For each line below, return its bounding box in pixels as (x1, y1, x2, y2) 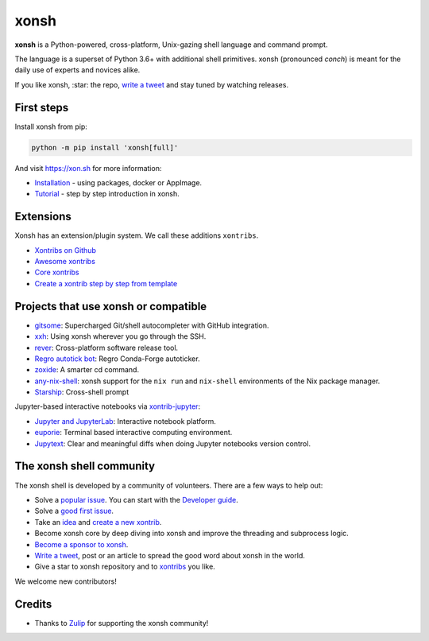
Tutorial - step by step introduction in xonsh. (34, 189, 180, 199)
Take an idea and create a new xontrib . (34, 517, 162, 526)
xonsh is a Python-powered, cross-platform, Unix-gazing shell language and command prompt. (14, 40, 328, 49)
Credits (14, 597, 52, 611)
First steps (14, 100, 69, 115)
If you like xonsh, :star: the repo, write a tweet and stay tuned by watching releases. (14, 80, 289, 89)
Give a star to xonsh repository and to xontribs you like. (34, 561, 216, 572)
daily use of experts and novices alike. (14, 65, 141, 75)
